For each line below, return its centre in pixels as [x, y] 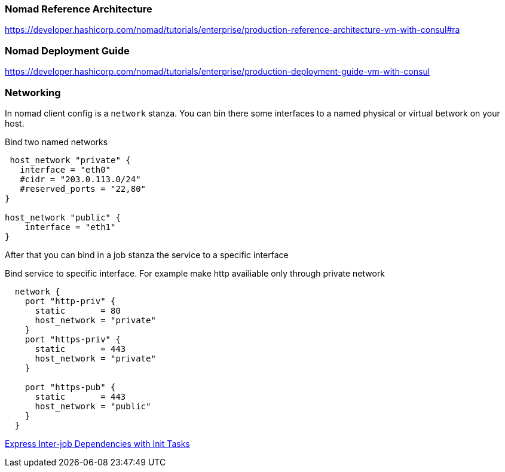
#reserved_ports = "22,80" [83, 189]
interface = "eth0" [65, 169]
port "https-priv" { [73, 339]
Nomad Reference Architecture [79, 9]
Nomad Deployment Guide [67, 50]
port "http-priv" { [70, 301]
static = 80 [78, 310]
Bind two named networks [56, 142]
